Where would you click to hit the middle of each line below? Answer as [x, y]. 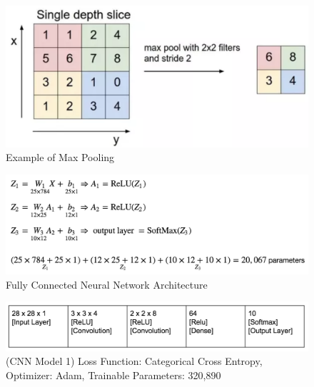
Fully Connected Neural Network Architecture [107, 284]
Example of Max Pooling [60, 157]
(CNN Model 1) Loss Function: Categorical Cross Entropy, [134, 361]
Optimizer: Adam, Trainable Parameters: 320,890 [113, 375]
